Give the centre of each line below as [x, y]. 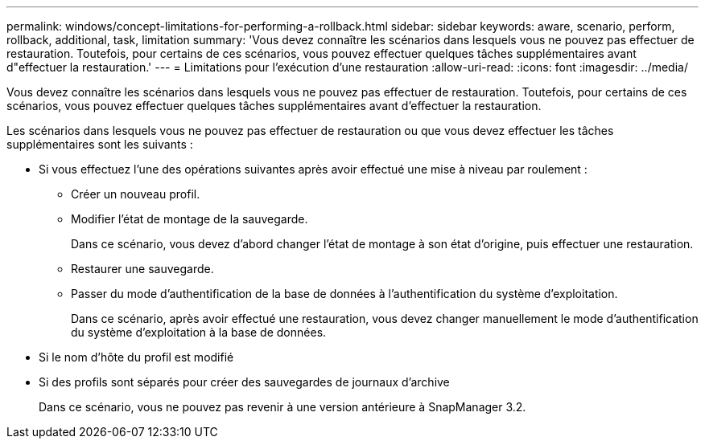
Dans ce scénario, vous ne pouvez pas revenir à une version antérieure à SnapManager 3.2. [282, 407]
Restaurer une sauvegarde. [142, 269]
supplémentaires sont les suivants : [100, 144]
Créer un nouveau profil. [136, 194]
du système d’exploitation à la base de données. [199, 332]
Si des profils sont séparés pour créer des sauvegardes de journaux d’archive [244, 382]
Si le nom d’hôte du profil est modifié [136, 357]
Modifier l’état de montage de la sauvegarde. [190, 219]
